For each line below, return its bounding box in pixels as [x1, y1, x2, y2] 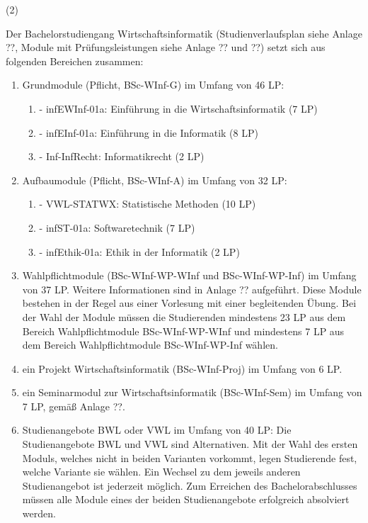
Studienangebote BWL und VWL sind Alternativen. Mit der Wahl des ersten [22, 437, 358, 451]
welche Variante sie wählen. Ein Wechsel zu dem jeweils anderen [22, 464, 301, 479]
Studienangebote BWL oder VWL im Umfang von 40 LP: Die [22, 422, 292, 437]
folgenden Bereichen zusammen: [6, 53, 144, 68]
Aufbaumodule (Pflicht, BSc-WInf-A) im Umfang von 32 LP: [22, 172, 287, 187]
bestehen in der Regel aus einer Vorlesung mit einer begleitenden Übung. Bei [22, 296, 357, 310]
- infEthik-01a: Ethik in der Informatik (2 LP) [39, 244, 240, 259]
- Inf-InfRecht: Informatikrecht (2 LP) [39, 149, 205, 164]
